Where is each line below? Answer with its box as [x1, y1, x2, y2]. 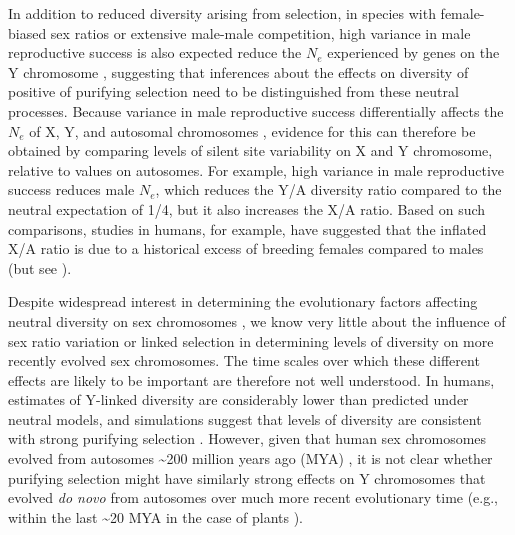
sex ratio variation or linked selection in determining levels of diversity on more [8, 330, 494, 351]
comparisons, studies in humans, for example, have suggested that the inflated [8, 218, 487, 239]
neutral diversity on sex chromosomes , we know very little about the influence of [8, 310, 506, 331]
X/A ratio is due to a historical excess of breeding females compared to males [8, 238, 484, 259]
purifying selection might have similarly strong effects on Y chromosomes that [8, 467, 486, 488]
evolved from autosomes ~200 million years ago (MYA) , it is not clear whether [8, 448, 493, 469]
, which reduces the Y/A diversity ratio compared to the [155, 179, 502, 200]
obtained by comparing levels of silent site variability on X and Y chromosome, [8, 140, 493, 161]
